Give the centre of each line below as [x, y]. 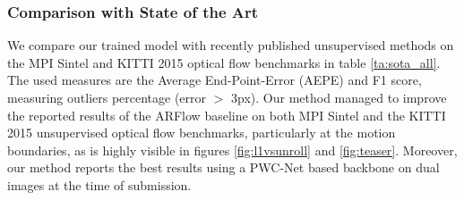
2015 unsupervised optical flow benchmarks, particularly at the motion [202, 133]
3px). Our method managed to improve [339, 97]
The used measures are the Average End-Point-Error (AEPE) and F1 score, [215, 80]
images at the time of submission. [99, 184]
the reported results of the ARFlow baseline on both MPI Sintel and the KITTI [227, 115]
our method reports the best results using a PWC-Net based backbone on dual [223, 167]
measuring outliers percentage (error [107, 97]
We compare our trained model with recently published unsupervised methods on [231, 45]
